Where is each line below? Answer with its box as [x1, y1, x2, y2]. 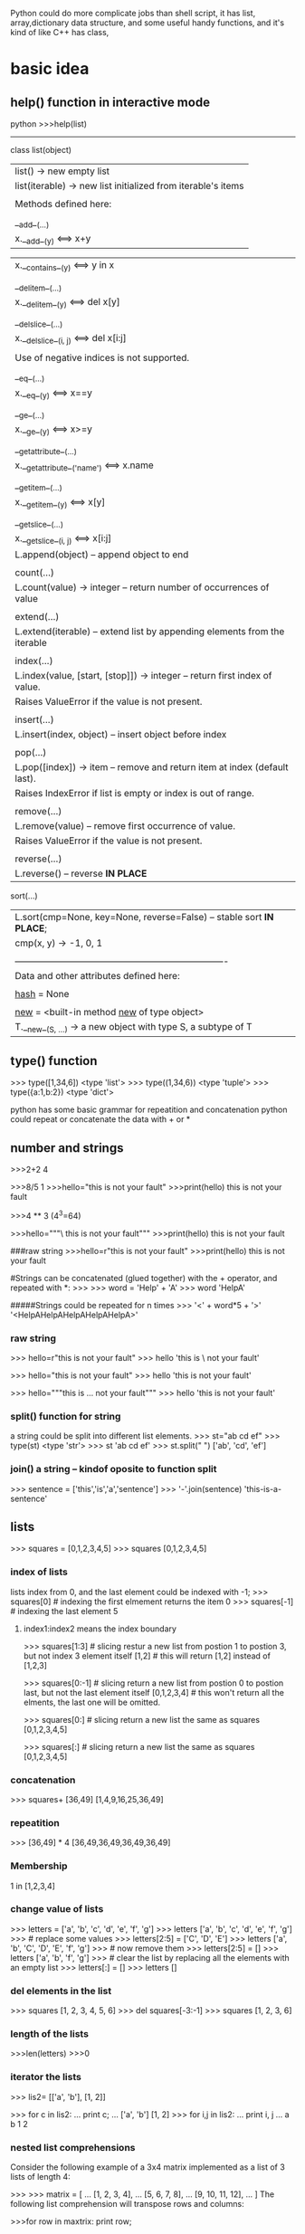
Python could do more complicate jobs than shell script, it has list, [10, 8, 256, 18]
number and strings [10, 1140, 124, 1155]
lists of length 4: [10, 2172, 71, 2182]
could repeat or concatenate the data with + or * [10, 1114, 191, 1125]
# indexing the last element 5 [10, 1605, 119, 1616]
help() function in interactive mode [10, 94, 211, 109]
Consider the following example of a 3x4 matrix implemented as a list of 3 [10, 2162, 286, 2172]
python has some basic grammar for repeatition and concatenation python [10, 1104, 288, 1116]
